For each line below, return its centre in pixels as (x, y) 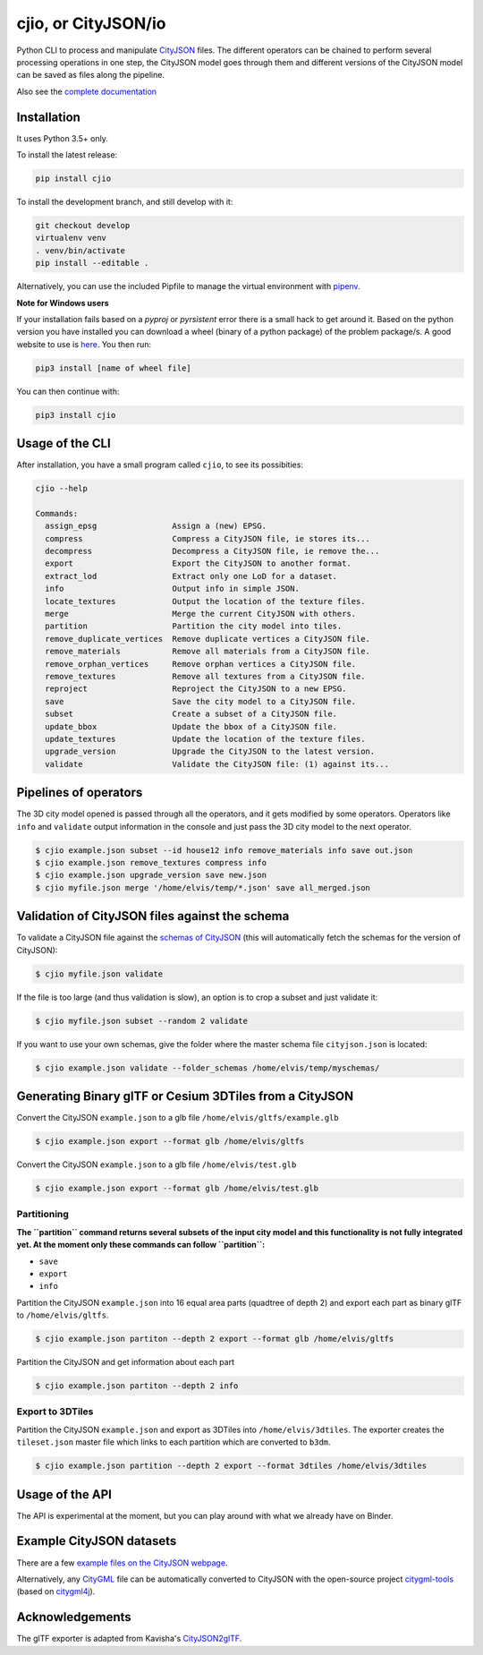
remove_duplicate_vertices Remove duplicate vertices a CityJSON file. (208, 639)
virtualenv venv (71, 238)
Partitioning (42, 1215)
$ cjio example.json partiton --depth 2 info (137, 1386)
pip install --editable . (92, 263)
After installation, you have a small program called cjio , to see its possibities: (160, 465)
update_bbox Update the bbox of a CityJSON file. (191, 726)
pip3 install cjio (76, 415)
